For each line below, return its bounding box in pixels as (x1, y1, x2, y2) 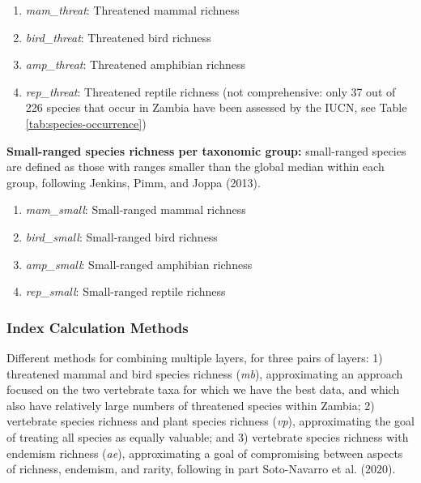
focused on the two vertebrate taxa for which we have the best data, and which (6, 381, 400, 398)
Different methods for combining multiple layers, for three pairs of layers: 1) (6, 348, 383, 365)
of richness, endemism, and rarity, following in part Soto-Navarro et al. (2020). (6, 460, 396, 477)
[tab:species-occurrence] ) (25, 114, 147, 131)
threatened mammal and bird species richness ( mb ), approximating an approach (6, 365, 403, 382)
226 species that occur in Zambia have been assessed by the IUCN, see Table (25, 99, 407, 116)
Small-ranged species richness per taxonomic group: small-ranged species (6, 142, 406, 159)
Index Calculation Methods (6, 317, 189, 337)
